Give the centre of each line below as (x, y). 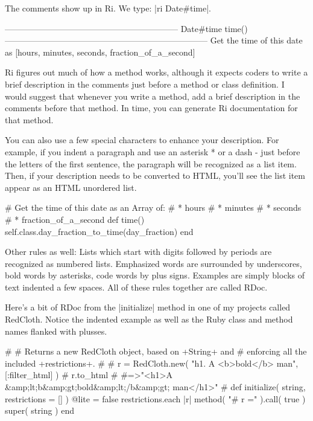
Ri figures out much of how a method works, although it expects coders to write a (156, 72)
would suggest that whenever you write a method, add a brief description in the (153, 96)
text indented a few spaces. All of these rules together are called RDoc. (136, 287)
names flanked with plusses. (56, 331)
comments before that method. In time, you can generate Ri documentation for (151, 108)
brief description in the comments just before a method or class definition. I (145, 84)
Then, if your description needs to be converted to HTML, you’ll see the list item (155, 175)
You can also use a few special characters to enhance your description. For (142, 140)
